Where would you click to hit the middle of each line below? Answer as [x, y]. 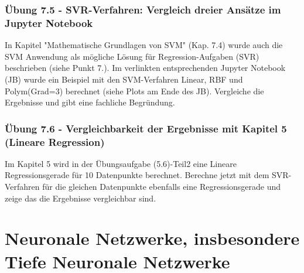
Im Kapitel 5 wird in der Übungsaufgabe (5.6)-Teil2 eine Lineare [121, 163]
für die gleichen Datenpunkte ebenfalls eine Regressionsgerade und [162, 187]
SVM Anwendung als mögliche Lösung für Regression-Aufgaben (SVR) [132, 56]
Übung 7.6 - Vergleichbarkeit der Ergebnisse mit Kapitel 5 [146, 128]
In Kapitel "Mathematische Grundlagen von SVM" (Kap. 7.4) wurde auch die [144, 45]
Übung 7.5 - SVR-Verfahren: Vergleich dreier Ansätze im [143, 9]
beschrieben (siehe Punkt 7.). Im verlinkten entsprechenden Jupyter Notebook [145, 68]
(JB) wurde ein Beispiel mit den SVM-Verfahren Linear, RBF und [124, 79]
